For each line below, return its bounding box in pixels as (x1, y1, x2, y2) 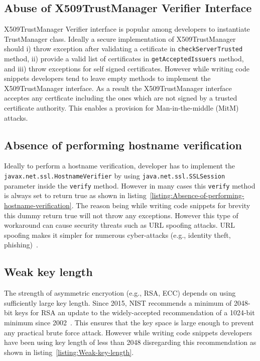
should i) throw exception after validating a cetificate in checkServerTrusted (4, 43, 243, 54)
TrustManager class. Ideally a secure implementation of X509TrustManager (4, 33, 236, 44)
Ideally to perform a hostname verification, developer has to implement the (4, 160, 235, 171)
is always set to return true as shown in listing (4, 190, 147, 201)
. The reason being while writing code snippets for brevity (71, 200, 250, 210)
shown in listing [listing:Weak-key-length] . (4, 346, 134, 357)
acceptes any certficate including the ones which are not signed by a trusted (4, 93, 237, 103)
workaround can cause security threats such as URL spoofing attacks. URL (4, 220, 235, 230)
